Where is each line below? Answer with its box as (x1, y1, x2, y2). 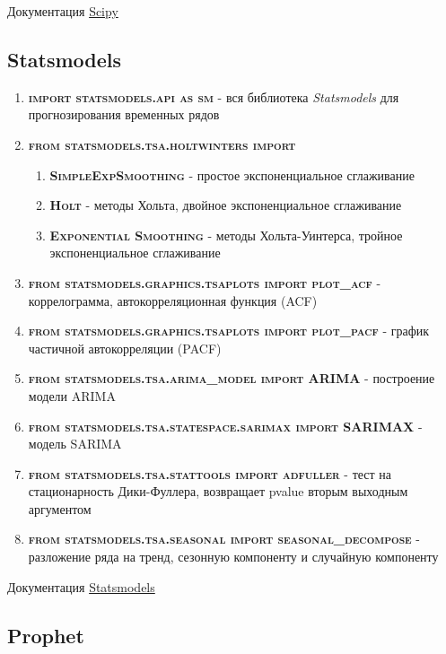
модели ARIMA (28, 386, 116, 405)
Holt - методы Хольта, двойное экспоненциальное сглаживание (49, 196, 402, 214)
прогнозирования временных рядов (28, 105, 220, 124)
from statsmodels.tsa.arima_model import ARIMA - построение (28, 369, 435, 388)
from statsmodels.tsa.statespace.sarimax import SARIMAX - (28, 416, 423, 435)
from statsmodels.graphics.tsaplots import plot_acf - (28, 273, 381, 292)
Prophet (7, 621, 84, 649)
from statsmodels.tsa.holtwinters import (28, 135, 296, 153)
